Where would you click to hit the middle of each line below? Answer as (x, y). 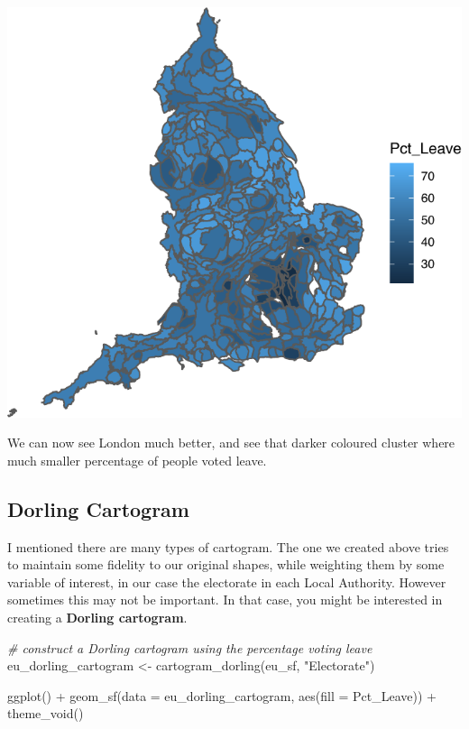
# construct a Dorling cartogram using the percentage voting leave (190, 647)
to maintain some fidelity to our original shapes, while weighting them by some (226, 564)
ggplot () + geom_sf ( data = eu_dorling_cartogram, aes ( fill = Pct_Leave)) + (222, 695)
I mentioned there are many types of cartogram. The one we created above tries (228, 546)
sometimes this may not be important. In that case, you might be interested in (225, 600)
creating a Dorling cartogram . (97, 617)
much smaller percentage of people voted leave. (137, 460)
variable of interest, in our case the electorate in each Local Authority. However (227, 581)
